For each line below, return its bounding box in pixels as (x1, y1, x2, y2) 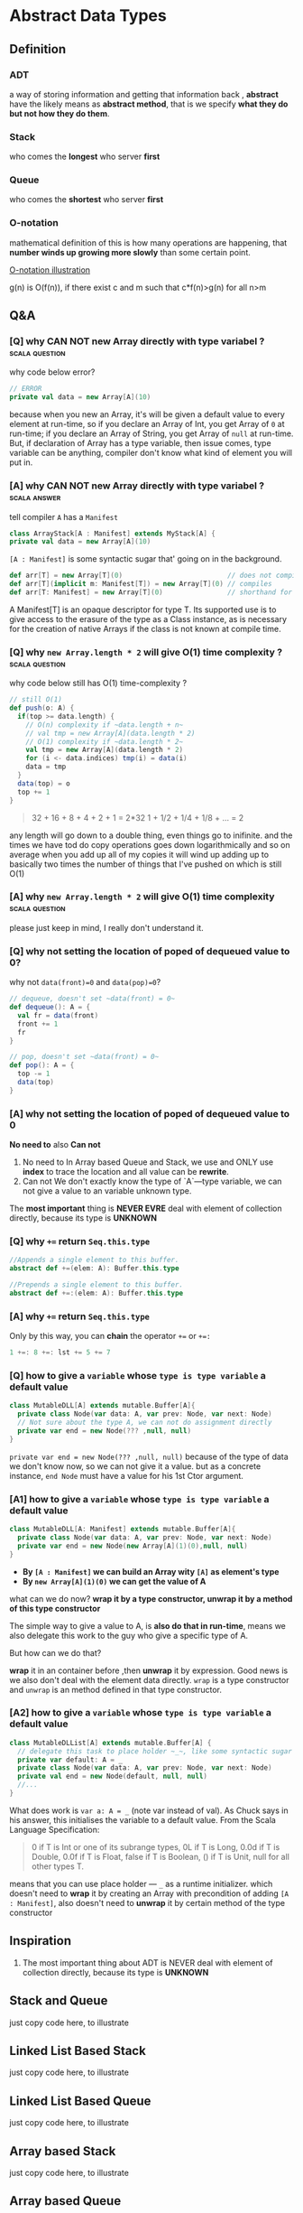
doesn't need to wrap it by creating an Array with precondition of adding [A (9, 1888, 289, 1899)
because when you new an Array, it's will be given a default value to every (9, 409, 286, 420)
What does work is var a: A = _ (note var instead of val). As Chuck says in (9, 1805, 289, 1816)
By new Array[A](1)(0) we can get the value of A (22, 1576, 207, 1586)
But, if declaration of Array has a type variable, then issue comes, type (9, 438, 272, 449)
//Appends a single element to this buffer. (9, 1256, 179, 1265)
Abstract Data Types (9, 5, 167, 26)
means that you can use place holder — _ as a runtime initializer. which (9, 1878, 273, 1889)
